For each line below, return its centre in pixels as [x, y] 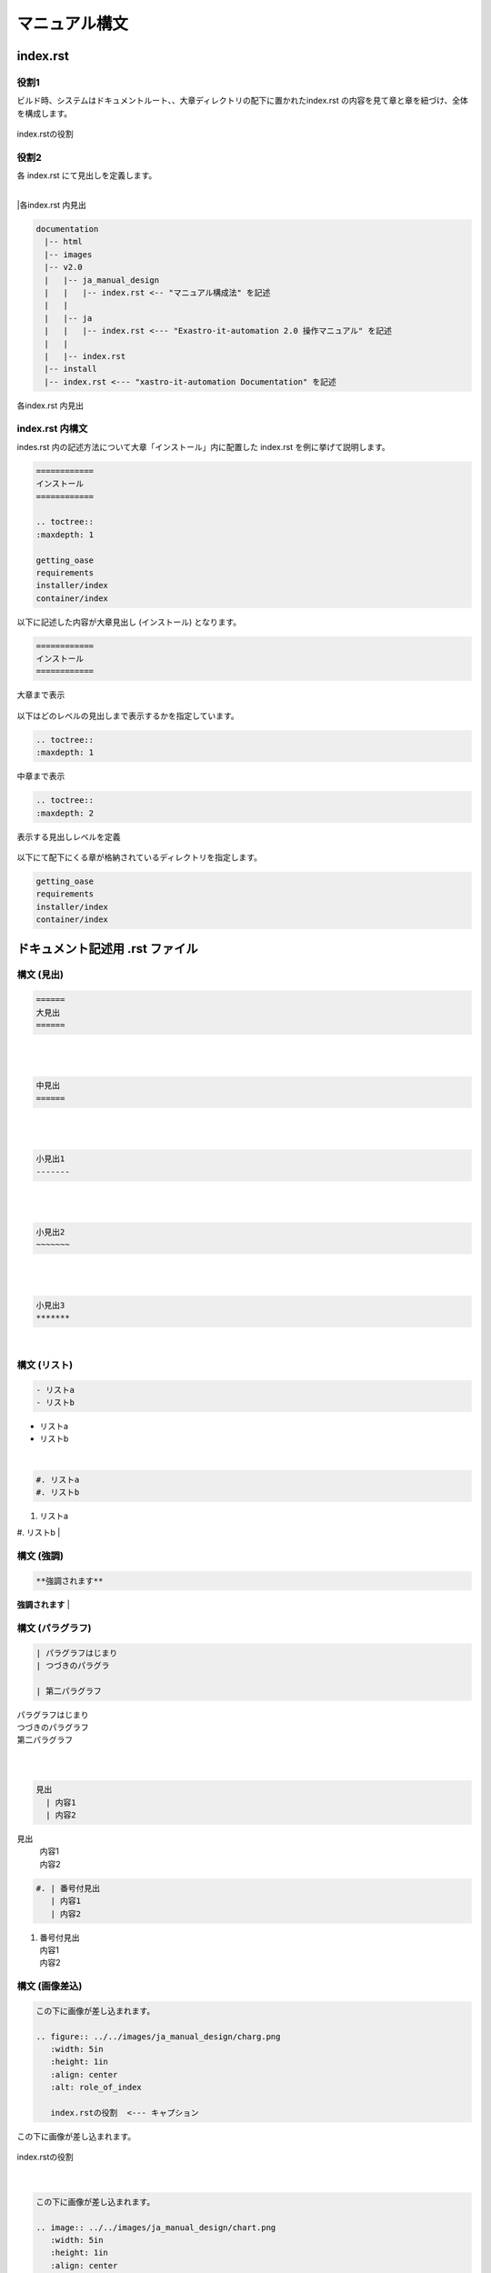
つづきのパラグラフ [53, 1727]
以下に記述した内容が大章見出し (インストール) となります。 [129, 622]
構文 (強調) [40, 1557]
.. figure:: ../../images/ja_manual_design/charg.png [158, 2036]
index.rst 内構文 [52, 429]
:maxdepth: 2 [65, 813]
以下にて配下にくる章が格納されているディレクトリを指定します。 [140, 857]
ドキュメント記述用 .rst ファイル [107, 949]
